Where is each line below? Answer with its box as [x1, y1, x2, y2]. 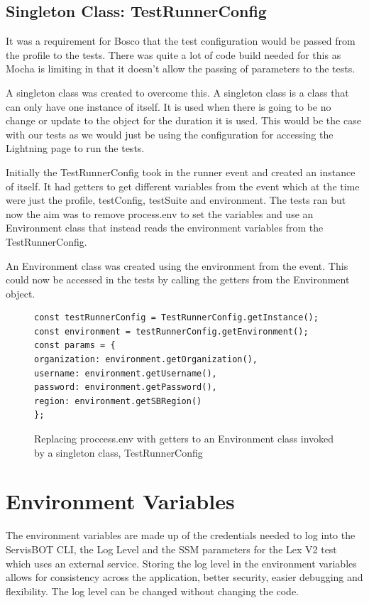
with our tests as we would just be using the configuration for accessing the [6, 126, 334, 141]
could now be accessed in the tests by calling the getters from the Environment [6, 272, 350, 287]
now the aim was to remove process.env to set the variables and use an [6, 206, 314, 221]
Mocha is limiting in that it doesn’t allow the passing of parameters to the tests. [6, 61, 356, 76]
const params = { [34, 340, 116, 351]
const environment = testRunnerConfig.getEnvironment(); [34, 326, 309, 337]
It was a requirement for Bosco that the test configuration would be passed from [6, 33, 356, 48]
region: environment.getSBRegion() [34, 396, 202, 406]
